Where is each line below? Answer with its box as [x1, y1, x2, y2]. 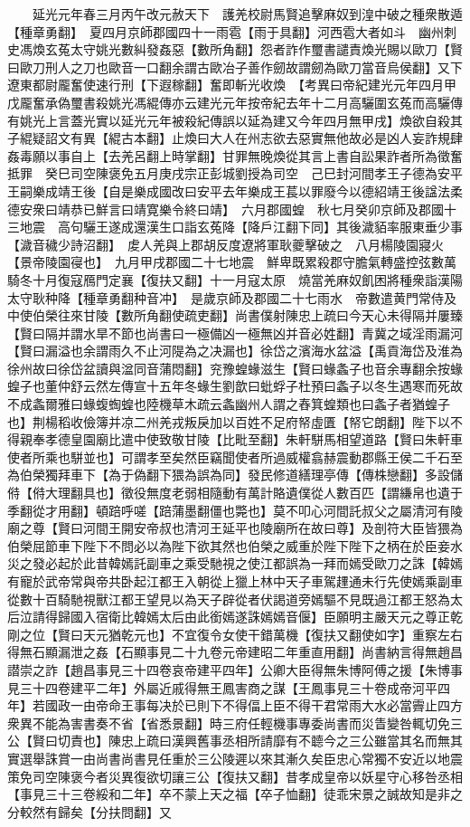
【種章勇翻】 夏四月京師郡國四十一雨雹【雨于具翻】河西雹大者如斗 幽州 [7, 22, 444, 41]
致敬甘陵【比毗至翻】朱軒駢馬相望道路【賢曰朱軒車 [158, 430, 463, 449]
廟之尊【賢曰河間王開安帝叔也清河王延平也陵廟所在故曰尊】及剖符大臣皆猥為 [7, 518, 463, 537]
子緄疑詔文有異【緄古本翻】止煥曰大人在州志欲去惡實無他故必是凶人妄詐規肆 [7, 128, 463, 147]
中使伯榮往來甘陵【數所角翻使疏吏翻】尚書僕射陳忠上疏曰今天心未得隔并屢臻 [7, 306, 463, 325]
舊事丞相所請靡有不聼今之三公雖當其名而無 [196, 731, 450, 750]
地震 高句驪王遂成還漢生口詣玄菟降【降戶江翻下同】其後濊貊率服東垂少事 [19, 217, 463, 236]
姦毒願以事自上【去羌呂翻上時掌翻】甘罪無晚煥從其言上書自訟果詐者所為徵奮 [7, 146, 463, 165]
